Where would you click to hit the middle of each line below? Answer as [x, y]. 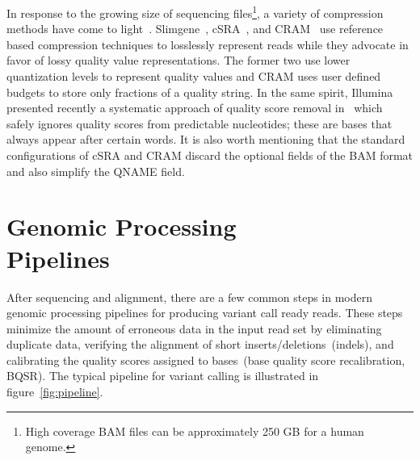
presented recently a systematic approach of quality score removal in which [195, 108]
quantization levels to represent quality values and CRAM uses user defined [194, 76]
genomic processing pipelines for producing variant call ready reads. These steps [205, 313]
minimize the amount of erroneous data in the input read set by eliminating [194, 328]
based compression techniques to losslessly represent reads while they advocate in [208, 44]
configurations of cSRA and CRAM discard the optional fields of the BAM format [210, 155]
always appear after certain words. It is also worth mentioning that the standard [206, 139]
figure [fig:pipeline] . [55, 392]
